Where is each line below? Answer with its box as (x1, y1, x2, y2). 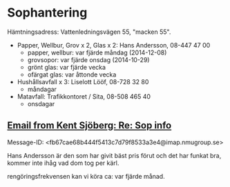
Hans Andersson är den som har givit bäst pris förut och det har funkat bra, (7, 151, 222, 159)
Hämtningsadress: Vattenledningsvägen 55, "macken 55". (7, 28, 171, 36)
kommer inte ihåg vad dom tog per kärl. (7, 159, 119, 167)
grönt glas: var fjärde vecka (27, 63, 106, 71)
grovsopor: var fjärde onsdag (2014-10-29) (27, 55, 150, 63)
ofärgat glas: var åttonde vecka (27, 70, 117, 79)
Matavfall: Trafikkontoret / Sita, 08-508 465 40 (17, 92, 151, 101)
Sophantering (7, 5, 88, 21)
